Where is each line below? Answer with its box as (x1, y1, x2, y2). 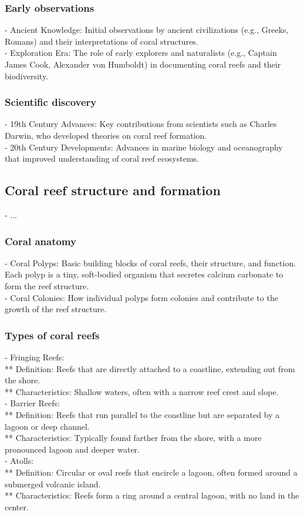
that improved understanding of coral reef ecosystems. (5, 152, 200, 165)
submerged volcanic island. (5, 477, 101, 490)
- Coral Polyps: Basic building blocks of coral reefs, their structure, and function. (5, 256, 296, 269)
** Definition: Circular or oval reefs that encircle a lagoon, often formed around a (5, 466, 298, 478)
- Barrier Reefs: (5, 397, 60, 409)
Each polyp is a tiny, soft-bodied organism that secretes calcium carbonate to (5, 268, 283, 280)
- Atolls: (5, 454, 34, 467)
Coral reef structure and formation (5, 181, 221, 199)
